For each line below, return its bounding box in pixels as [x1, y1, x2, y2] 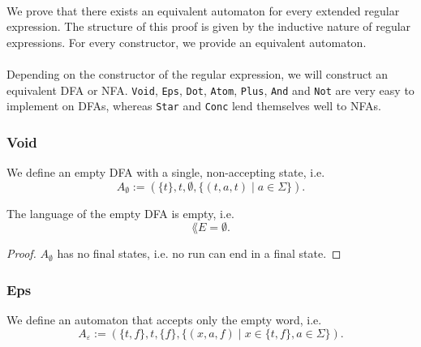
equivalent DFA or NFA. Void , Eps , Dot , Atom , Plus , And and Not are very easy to [6, 81, 415, 98]
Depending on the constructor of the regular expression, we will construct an [6, 65, 389, 82]
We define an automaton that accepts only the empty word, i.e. [6, 311, 322, 328]
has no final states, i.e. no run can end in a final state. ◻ [57, 245, 342, 262]
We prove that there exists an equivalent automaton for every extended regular [6, 2, 400, 19]
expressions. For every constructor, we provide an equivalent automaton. [6, 33, 367, 50]
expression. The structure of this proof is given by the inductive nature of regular [6, 18, 411, 35]
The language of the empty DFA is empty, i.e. [6, 204, 234, 221]
